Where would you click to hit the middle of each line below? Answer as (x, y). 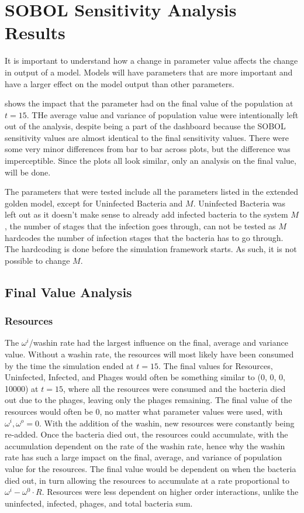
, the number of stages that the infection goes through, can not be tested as (140, 226)
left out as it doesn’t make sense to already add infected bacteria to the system (146, 214)
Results (35, 32)
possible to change (37, 260)
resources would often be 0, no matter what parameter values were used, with (144, 411)
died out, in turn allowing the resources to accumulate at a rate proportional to (147, 480)
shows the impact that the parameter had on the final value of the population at (149, 103)
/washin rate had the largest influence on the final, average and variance (158, 342)
